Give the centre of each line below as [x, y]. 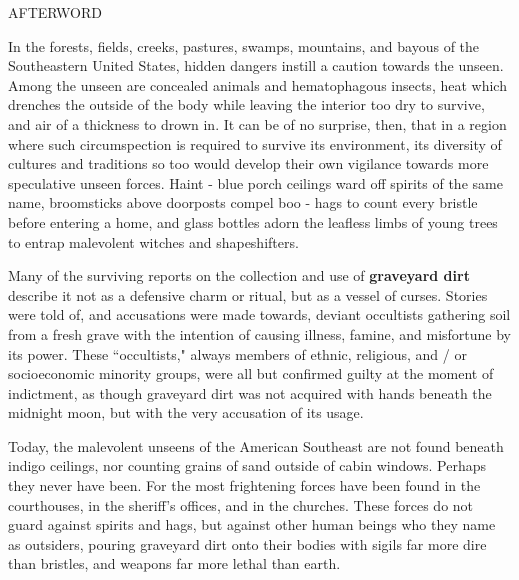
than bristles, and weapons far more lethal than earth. [174, 563]
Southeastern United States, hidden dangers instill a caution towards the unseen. [256, 65]
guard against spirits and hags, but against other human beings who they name [252, 524]
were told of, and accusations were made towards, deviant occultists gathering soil [259, 314]
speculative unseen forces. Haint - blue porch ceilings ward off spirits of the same [255, 182]
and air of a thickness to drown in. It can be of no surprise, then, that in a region [257, 123]
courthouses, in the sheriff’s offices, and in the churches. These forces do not [241, 504]
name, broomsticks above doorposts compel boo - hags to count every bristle [243, 202]
